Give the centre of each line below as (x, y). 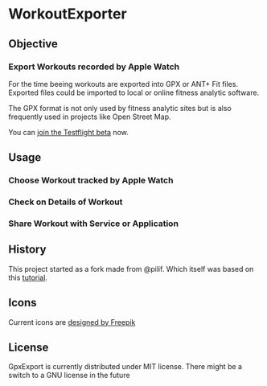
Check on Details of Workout (66, 202)
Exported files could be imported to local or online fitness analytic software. (134, 92)
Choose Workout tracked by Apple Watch (91, 180)
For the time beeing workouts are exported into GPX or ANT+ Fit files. (123, 84)
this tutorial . (28, 277)
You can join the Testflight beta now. (68, 132)
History (27, 250)
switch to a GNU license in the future (69, 376)
